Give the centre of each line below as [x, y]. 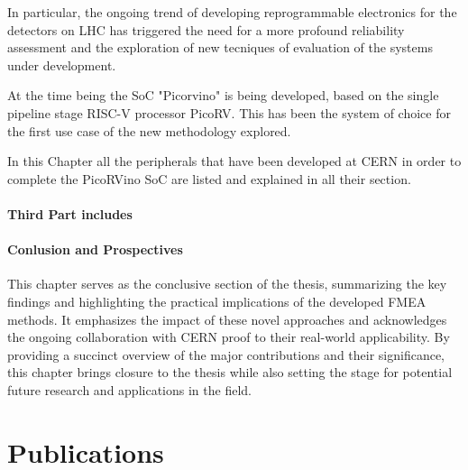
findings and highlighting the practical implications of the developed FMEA [217, 301]
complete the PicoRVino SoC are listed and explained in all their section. [209, 178]
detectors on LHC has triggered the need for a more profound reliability [206, 29]
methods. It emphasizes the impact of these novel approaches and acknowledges [227, 319]
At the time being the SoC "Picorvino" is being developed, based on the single [223, 95]
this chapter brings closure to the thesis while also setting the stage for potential [230, 372]
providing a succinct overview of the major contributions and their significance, [226, 354]
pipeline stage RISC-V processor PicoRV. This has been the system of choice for [229, 112]
